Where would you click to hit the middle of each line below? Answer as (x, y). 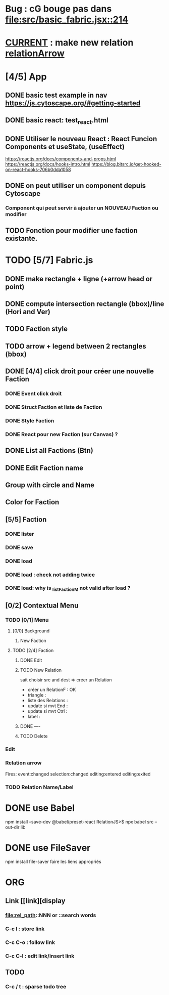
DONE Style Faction (30, 420)
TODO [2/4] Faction (33, 651)
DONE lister (20, 534)
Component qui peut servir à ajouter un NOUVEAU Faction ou (82, 208)
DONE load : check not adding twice (50, 575)
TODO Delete (34, 736)
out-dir (12, 827)
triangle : (37, 695)
